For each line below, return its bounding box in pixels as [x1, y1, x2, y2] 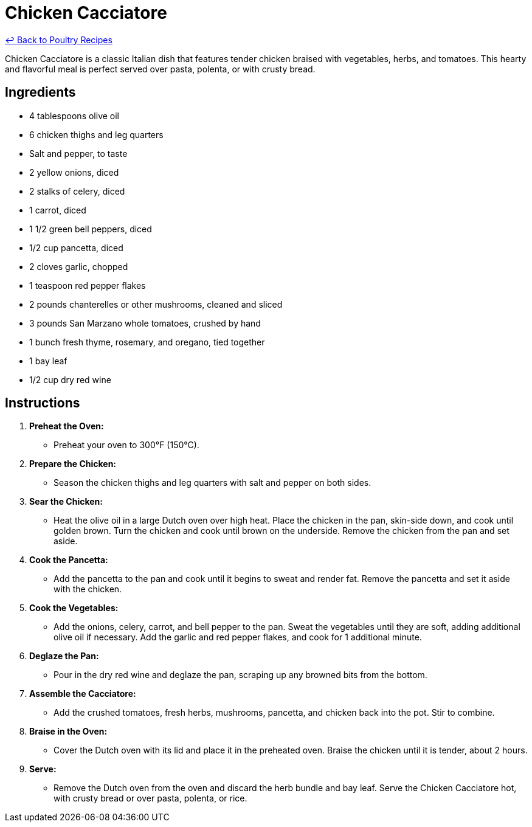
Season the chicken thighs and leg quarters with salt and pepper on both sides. [54, 477, 371, 488]
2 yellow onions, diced [29, 167, 119, 178]
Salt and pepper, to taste [29, 148, 128, 159]
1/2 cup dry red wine [29, 374, 111, 385]
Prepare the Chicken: [29, 458, 117, 469]
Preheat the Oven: [29, 421, 104, 432]
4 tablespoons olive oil [29, 110, 120, 121]
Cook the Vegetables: [29, 603, 119, 614]
